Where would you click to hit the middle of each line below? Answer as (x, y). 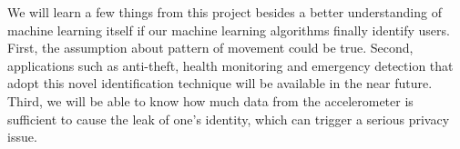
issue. (22, 137)
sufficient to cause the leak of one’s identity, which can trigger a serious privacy (229, 119)
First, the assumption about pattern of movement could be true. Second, (210, 48)
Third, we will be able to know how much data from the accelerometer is (210, 100)
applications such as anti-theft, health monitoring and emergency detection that (230, 65)
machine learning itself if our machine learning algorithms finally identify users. (229, 30)
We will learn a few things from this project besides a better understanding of (225, 12)
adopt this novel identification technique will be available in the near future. (220, 83)
